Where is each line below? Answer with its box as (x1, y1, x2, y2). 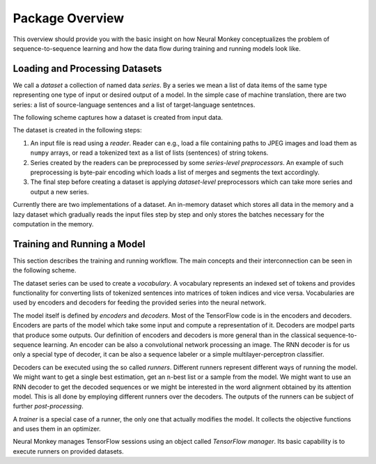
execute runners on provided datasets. (13, 447, 125, 456)
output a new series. (30, 187, 89, 196)
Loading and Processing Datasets (13, 63, 162, 75)
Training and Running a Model (13, 238, 146, 250)
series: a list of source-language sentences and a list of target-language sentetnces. (13, 100, 256, 109)
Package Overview (13, 10, 125, 26)
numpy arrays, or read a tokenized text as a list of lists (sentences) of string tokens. (30, 148, 269, 157)
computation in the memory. (13, 219, 94, 228)
